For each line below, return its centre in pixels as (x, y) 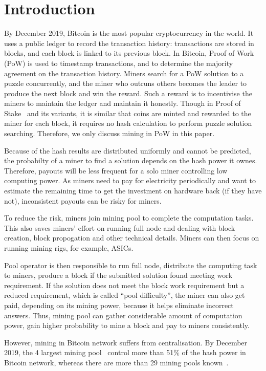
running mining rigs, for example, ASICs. (69, 248)
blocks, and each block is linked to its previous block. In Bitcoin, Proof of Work (129, 53)
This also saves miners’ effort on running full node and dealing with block (120, 227)
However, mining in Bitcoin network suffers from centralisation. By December (126, 342)
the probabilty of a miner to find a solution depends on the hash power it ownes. (131, 160)
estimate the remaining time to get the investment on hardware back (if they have (133, 191)
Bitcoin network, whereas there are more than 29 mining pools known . (116, 362)
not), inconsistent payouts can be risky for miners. (83, 200)
